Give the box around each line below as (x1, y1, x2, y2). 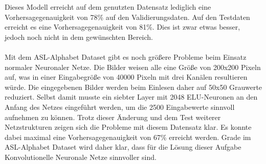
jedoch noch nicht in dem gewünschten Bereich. (5, 31, 153, 42)
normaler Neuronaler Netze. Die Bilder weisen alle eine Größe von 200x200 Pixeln (5, 61, 261, 72)
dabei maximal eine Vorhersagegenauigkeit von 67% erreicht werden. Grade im (5, 131, 251, 142)
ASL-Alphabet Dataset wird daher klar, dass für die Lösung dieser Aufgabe (5, 142, 241, 152)
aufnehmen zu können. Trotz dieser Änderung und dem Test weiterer (5, 111, 221, 122)
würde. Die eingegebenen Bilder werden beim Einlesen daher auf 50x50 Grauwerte (5, 81, 262, 92)
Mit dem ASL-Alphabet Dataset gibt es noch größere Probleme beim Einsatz (5, 51, 247, 62)
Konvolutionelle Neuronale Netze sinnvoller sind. (5, 151, 157, 162)
